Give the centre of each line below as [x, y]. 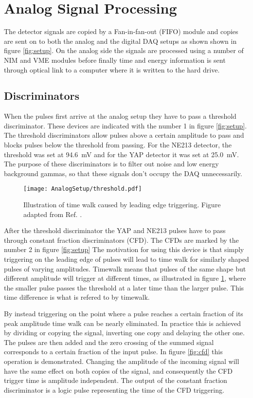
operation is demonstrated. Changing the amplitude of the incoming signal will [122, 361]
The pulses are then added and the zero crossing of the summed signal [109, 342]
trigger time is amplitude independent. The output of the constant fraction [116, 380]
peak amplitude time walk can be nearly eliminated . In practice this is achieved [123, 323]
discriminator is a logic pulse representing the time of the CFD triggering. [114, 389]
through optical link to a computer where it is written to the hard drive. [112, 69]
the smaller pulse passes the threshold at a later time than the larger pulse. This [124, 287]
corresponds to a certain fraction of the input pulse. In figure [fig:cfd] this [113, 352]
